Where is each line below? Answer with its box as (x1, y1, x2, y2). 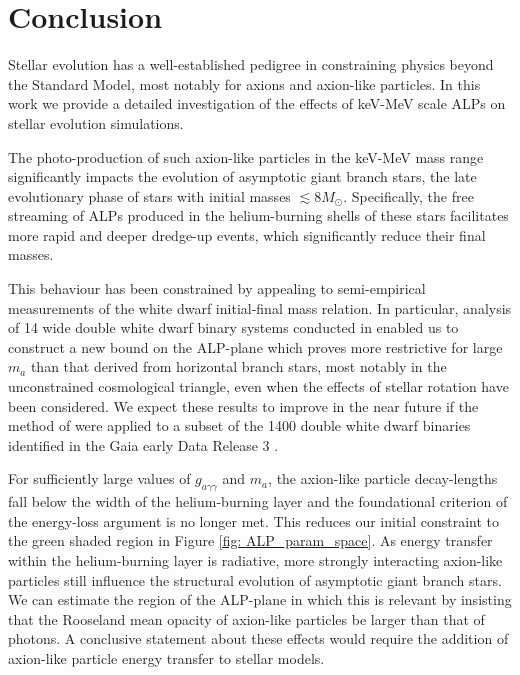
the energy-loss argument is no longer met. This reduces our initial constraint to (8, 510, 500, 531)
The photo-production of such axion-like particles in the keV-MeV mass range (8, 146, 484, 167)
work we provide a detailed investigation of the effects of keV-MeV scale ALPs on (8, 93, 506, 114)
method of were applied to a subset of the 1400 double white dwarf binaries (8, 415, 471, 436)
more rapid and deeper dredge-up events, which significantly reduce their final (8, 224, 486, 245)
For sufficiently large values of (8, 468, 191, 489)
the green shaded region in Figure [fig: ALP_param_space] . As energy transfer (8, 530, 493, 551)
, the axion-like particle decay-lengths (268, 468, 498, 489)
